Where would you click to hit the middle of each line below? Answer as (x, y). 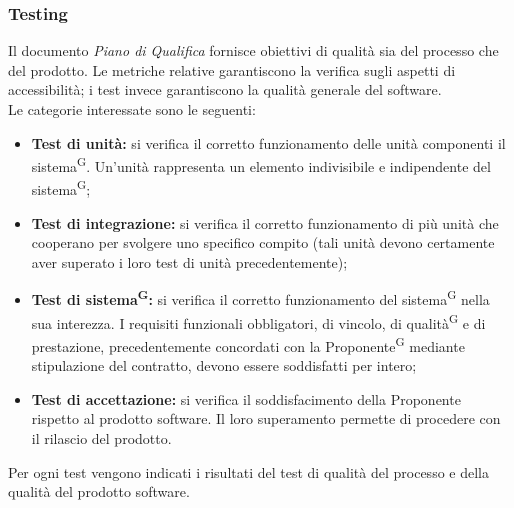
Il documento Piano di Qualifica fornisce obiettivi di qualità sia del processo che (253, 50)
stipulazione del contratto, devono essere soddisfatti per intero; (224, 365)
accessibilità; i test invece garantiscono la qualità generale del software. (225, 89)
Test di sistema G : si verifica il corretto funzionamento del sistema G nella (260, 298)
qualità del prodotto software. (99, 491)
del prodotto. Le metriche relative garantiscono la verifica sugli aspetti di (232, 69)
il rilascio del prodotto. (101, 438)
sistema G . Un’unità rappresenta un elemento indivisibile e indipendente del (261, 164)
